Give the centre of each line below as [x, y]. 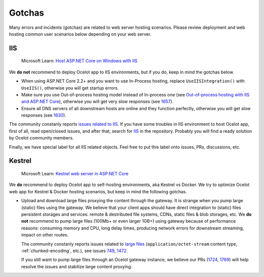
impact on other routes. [45, 235]
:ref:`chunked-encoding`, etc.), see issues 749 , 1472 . [75, 251]
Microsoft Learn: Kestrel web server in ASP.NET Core [75, 174]
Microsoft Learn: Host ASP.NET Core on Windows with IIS [79, 61]
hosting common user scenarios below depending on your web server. [80, 34]
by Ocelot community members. [41, 138]
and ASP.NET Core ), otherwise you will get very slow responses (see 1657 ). [97, 102]
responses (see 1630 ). [44, 115]
